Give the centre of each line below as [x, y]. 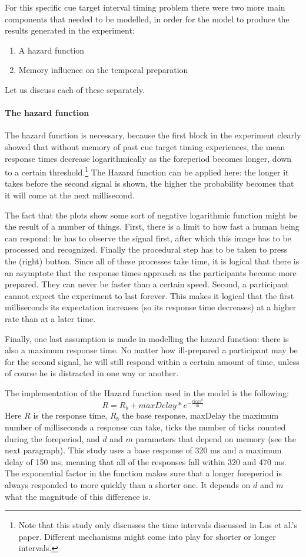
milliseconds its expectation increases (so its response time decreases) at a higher [151, 307]
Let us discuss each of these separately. [75, 89]
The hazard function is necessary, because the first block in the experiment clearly [153, 135]
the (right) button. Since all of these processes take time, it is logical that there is [152, 261]
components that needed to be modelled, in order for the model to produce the [147, 19]
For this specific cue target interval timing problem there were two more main [145, 7]
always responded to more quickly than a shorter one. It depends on [128, 484]
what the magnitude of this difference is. [78, 496]
